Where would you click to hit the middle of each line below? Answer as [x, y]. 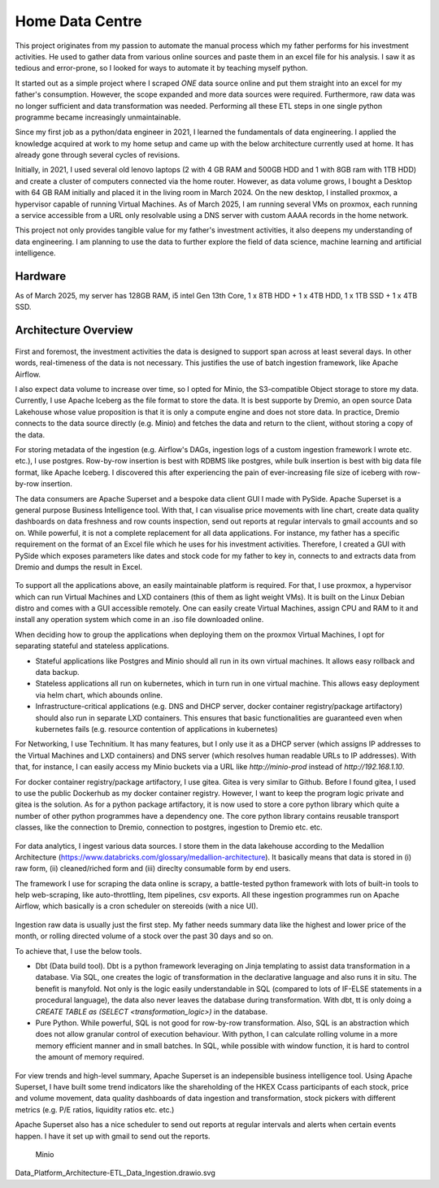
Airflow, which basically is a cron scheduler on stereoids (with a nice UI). [137, 906]
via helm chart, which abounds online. [99, 694]
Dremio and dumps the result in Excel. [78, 567]
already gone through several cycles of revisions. [98, 155]
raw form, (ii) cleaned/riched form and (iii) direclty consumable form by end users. [153, 868]
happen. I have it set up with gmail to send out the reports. [113, 1136]
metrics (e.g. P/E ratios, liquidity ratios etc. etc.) [95, 1109]
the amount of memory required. [90, 1057]
